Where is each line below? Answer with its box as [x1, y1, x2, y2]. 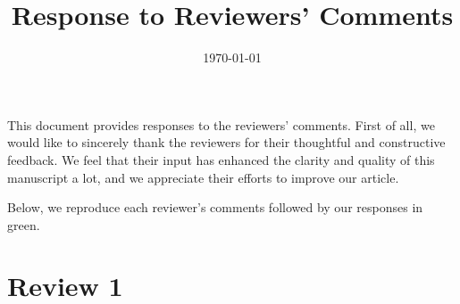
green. [7, 215, 40, 234]
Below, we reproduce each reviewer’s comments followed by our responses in [7, 198, 423, 217]
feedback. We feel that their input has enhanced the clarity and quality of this [7, 150, 435, 168]
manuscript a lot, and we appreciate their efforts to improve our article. [7, 168, 399, 186]
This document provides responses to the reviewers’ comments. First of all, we [7, 115, 435, 134]
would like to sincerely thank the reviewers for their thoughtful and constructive [7, 133, 446, 152]
